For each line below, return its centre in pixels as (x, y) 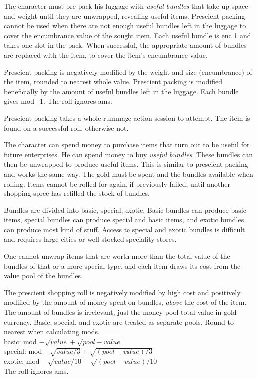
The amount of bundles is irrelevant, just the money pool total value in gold (120, 312)
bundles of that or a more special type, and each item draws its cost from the (122, 266)
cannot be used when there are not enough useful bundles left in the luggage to (125, 26)
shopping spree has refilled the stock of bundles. (77, 193)
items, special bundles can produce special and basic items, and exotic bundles (124, 220)
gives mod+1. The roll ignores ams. (58, 101)
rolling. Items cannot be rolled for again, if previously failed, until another (117, 183)
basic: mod (20, 341)
